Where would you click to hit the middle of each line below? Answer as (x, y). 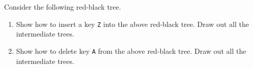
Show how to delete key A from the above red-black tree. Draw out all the (131, 50)
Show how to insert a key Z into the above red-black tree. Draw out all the (132, 24)
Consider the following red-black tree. (63, 7)
